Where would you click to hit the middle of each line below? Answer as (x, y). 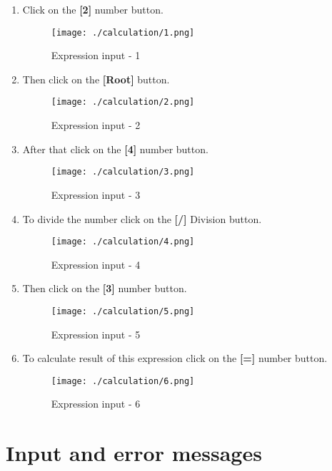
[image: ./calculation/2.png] (123, 102)
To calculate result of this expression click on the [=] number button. (175, 358)
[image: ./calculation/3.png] (123, 172)
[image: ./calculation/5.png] (123, 311)
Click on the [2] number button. (93, 9)
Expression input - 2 (96, 125)
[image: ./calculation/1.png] (123, 32)
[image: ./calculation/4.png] (123, 242)
